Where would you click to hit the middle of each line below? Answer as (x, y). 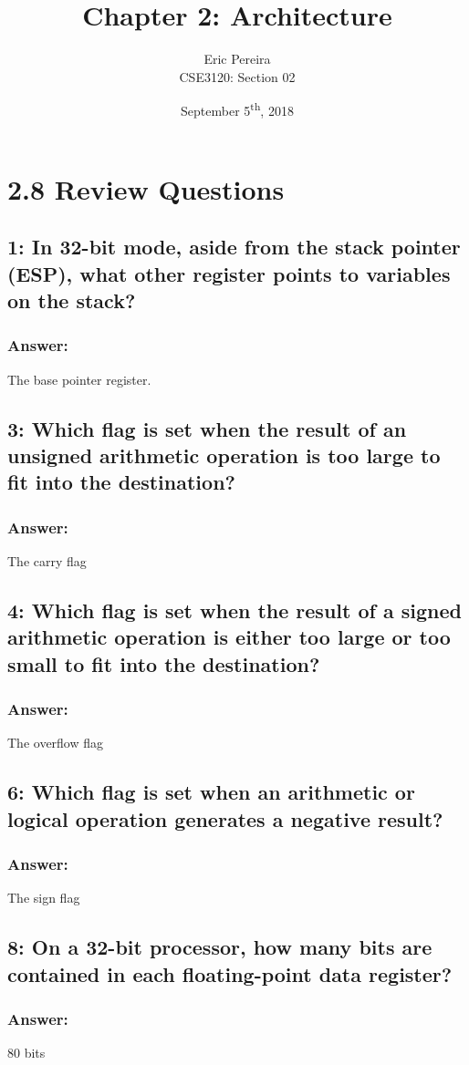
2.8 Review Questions (146, 188)
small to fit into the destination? (164, 663)
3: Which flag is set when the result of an (207, 428)
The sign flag (44, 898)
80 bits (26, 1053)
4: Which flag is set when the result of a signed (234, 610)
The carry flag (47, 560)
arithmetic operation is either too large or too (229, 637)
